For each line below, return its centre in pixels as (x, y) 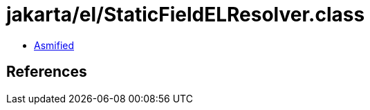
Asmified (54, 45)
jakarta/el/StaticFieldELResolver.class (186, 15)
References (47, 72)
